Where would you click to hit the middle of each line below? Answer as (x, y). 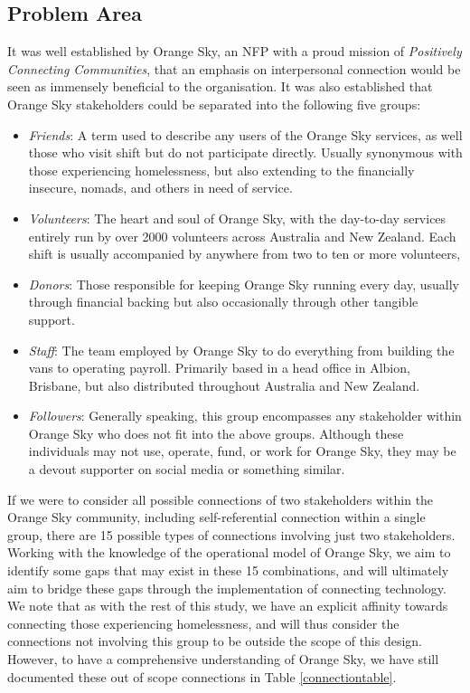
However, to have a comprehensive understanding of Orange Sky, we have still (223, 659)
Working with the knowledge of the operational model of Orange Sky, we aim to (229, 552)
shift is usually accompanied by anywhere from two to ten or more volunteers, (244, 254)
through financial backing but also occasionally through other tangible (223, 302)
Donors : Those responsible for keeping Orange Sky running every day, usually (244, 284)
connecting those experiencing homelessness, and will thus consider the (203, 623)
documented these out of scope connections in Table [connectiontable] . (202, 676)
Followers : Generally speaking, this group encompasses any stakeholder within (245, 416)
